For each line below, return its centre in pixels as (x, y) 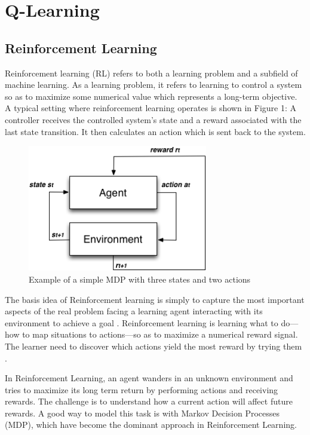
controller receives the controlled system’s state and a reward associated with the (153, 119)
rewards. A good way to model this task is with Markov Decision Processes (142, 413)
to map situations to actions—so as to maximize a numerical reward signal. (160, 334)
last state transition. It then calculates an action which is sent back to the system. (155, 131)
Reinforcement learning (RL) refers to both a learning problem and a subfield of (151, 73)
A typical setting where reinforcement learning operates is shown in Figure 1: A (151, 108)
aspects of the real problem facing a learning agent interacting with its (134, 311)
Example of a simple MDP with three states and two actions (140, 279)
